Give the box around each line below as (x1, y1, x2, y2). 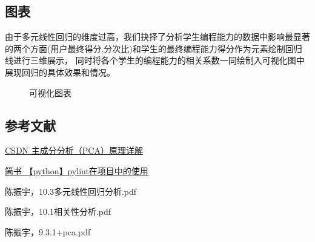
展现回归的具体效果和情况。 (5, 65, 115, 78)
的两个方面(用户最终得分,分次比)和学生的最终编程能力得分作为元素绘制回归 (5, 42, 302, 54)
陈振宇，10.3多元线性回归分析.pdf (5, 185, 137, 197)
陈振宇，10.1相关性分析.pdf (5, 205, 111, 218)
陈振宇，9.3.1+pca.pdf (5, 225, 91, 238)
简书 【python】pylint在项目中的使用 (5, 164, 148, 177)
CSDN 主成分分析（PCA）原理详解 (5, 144, 143, 157)
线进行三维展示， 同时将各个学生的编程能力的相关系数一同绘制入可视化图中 (5, 54, 305, 67)
